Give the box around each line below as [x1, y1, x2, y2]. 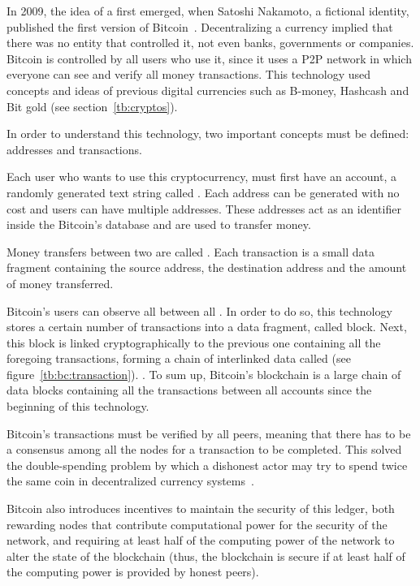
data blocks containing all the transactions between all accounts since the [6, 381, 372, 399]
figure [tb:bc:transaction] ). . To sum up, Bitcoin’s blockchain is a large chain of [6, 365, 401, 382]
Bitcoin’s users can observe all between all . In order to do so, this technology [6, 302, 392, 319]
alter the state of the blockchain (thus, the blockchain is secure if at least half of [6, 547, 405, 564]
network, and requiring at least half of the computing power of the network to [6, 532, 395, 549]
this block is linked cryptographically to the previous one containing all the [6, 334, 381, 351]
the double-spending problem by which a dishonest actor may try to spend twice [6, 456, 408, 473]
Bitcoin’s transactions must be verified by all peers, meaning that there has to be [6, 424, 411, 442]
